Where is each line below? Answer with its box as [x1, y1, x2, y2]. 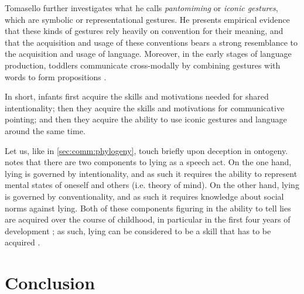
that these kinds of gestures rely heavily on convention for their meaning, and [5, 25, 283, 37]
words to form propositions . [5, 70, 107, 83]
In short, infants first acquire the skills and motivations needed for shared [5, 90, 269, 102]
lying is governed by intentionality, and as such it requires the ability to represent [5, 167, 298, 179]
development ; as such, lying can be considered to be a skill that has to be [5, 224, 271, 237]
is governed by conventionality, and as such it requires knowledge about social [5, 190, 284, 202]
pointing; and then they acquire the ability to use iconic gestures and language [5, 113, 287, 125]
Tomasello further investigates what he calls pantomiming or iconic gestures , [5, 2, 278, 13]
